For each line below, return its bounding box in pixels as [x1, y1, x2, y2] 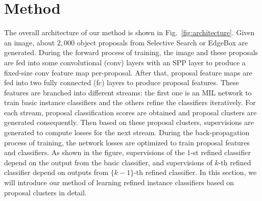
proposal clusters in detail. [4, 187, 87, 197]
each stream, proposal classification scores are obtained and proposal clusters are [4, 107, 257, 117]
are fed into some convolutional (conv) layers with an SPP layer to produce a [4, 57, 246, 67]
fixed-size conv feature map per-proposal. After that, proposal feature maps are [4, 67, 252, 78]
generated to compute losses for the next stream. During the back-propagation [4, 127, 250, 138]
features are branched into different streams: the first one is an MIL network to [4, 87, 252, 97]
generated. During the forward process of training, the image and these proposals [4, 47, 258, 58]
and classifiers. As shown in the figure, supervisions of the [4, 147, 185, 158]
